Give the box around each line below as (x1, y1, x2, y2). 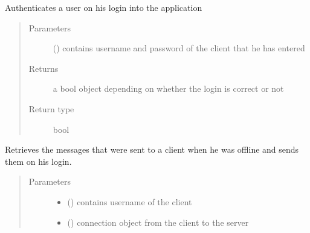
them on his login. (5, 155, 72, 167)
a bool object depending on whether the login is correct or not (53, 82, 284, 95)
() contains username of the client (67, 195, 192, 208)
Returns (28, 62, 59, 74)
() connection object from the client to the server (67, 215, 249, 228)
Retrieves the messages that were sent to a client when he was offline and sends (5, 143, 299, 156)
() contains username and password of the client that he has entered (53, 42, 305, 54)
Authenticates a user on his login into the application (5, 1, 202, 13)
